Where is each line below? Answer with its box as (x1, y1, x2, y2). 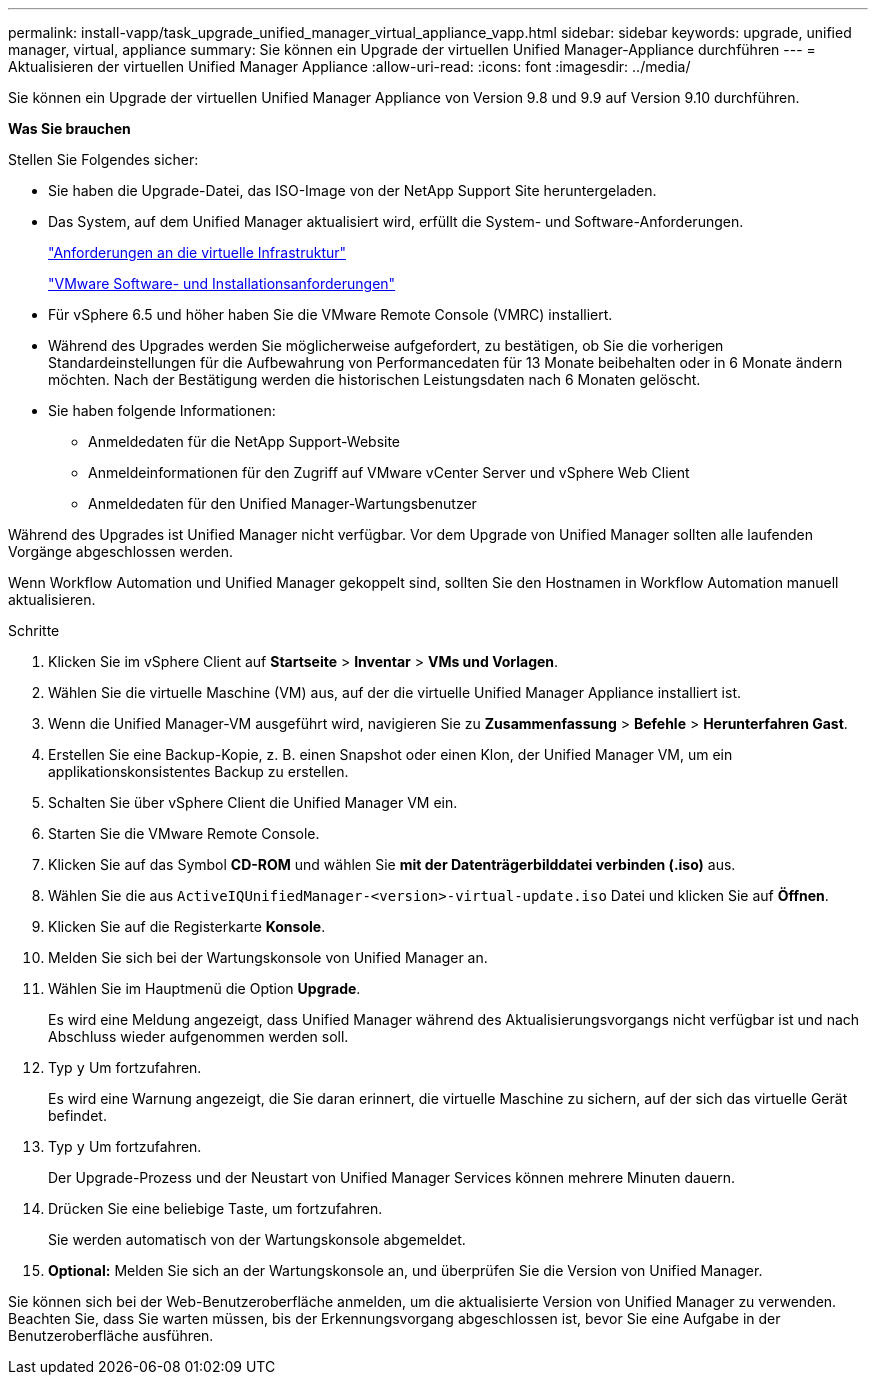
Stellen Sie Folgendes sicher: (8, 151, 199, 168)
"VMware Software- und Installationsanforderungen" (48, 275, 396, 292)
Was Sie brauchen (8, 120, 131, 137)
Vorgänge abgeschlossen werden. (8, 543, 234, 560)
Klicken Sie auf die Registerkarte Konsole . (48, 918, 326, 935)
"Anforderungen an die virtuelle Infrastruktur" (48, 244, 347, 261)
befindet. (48, 1107, 107, 1124)
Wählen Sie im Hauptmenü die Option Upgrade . (48, 980, 361, 997)
